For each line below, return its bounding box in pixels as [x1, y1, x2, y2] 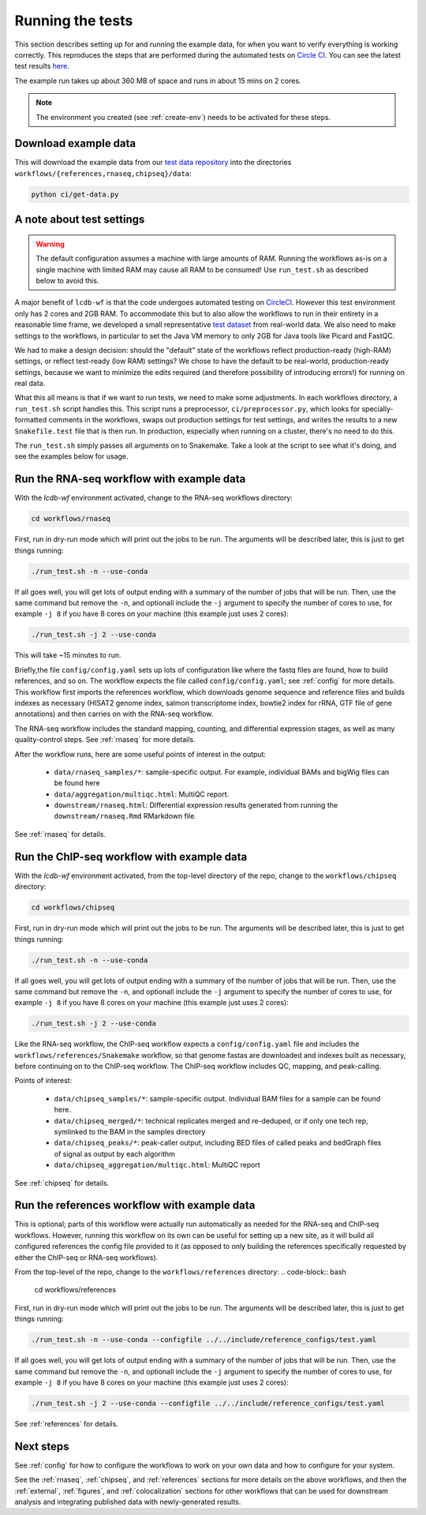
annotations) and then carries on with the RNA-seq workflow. [14, 709, 214, 718]
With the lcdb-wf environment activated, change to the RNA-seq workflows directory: [14, 493, 293, 503]
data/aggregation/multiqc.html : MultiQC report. [54, 789, 230, 799]
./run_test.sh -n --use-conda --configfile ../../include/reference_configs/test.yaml [31, 1335, 377, 1344]
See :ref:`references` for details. [14, 1419, 118, 1428]
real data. [14, 379, 46, 388]
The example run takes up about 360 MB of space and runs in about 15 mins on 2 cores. [14, 76, 301, 85]
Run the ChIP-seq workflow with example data [14, 849, 248, 864]
